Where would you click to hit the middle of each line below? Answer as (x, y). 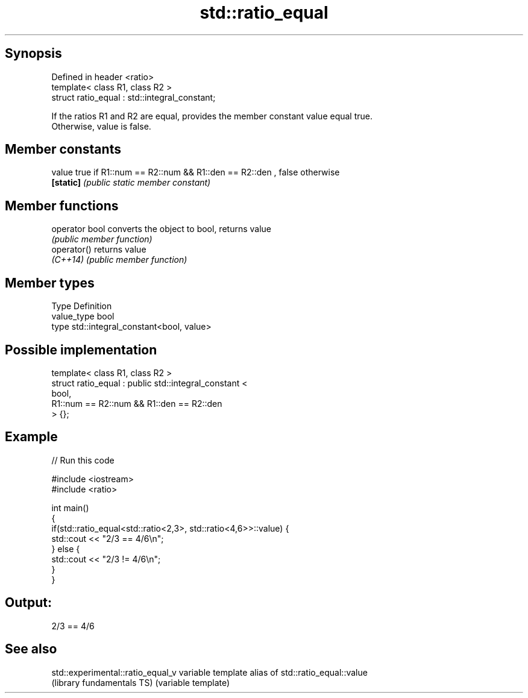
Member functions (62, 206)
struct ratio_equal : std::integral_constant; (134, 97)
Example (31, 437)
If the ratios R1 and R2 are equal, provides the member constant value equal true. (212, 116)
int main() (70, 508)
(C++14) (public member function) (119, 260)
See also (31, 649)
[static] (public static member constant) (131, 183)
